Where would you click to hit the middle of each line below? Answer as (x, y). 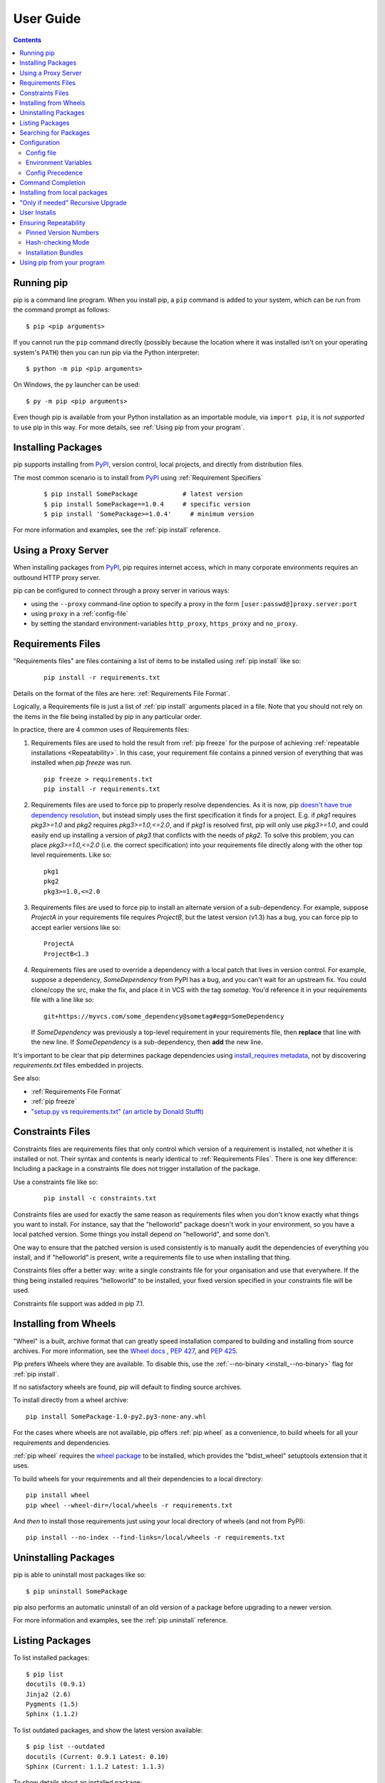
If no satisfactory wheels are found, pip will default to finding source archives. (128, 1387)
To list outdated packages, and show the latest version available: (108, 1730)
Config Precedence (55, 173)
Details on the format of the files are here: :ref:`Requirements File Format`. (122, 693)
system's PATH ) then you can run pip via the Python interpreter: (106, 352)
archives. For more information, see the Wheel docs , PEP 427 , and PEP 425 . (125, 1351)
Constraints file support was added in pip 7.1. (79, 1303)
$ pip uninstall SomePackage (77, 1591)
